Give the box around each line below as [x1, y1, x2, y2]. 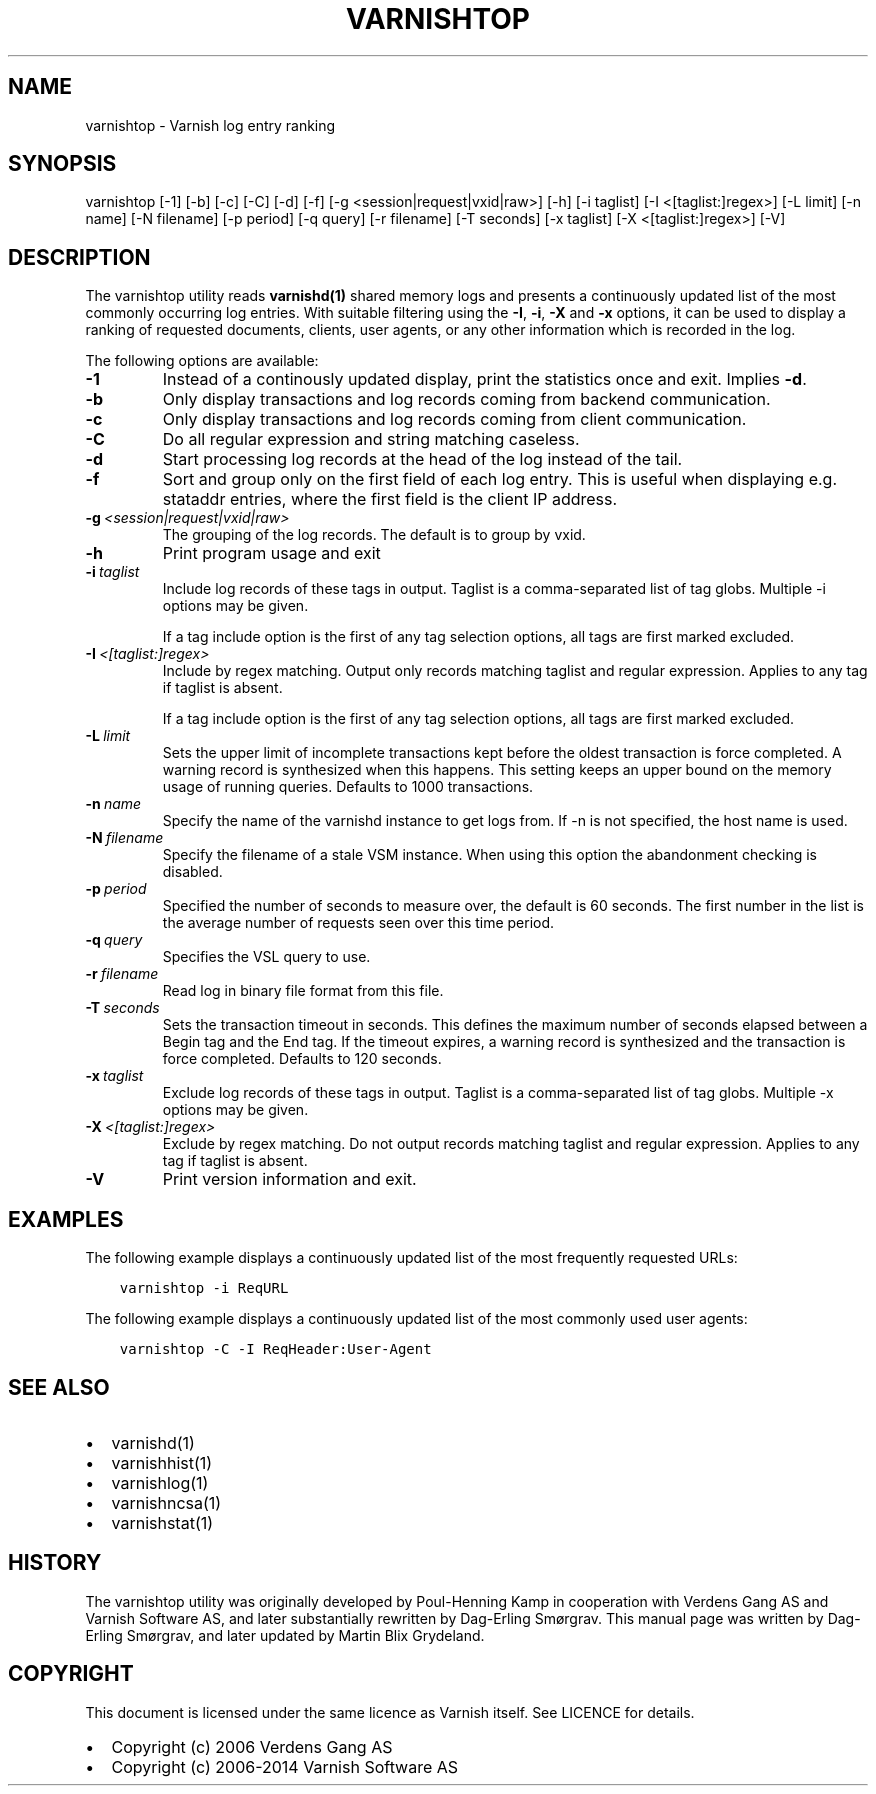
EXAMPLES [8, 1206, 124, 1232]
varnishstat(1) [111, 1512, 214, 1533]
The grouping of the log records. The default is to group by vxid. [162, 526, 586, 544]
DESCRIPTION [8, 244, 151, 270]
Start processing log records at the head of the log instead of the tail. [162, 449, 683, 470]
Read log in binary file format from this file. [162, 982, 444, 1000]
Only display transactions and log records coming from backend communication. [162, 389, 771, 410]
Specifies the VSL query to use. [162, 948, 371, 966]
